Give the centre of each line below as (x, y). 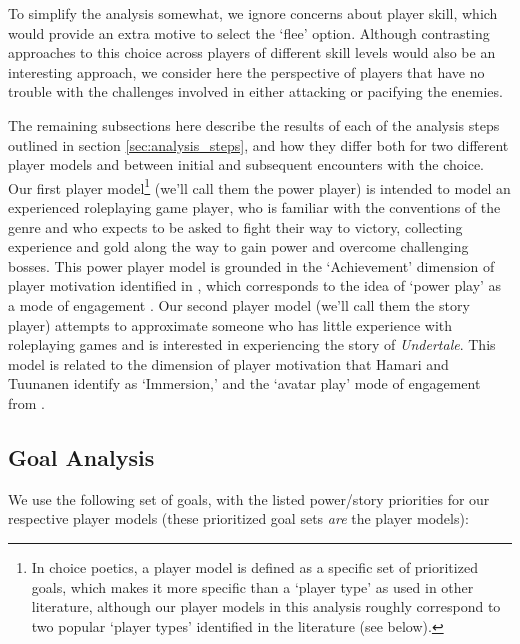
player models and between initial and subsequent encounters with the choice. (246, 164)
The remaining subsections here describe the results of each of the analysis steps (254, 124)
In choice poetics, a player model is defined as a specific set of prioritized (254, 566)
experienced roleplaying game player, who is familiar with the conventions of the (254, 207)
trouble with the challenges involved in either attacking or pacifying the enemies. (255, 91)
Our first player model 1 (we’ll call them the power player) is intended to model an (259, 186)
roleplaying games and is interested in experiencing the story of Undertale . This (252, 344)
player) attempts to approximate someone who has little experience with (230, 324)
